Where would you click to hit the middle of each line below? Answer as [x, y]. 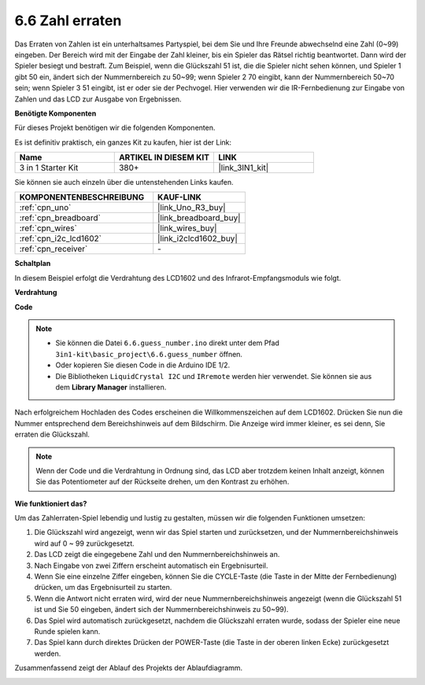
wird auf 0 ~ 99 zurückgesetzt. [85, 543]
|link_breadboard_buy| [199, 218]
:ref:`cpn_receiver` [54, 249]
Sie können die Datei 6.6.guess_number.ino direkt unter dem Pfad [167, 343]
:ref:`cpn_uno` [45, 208]
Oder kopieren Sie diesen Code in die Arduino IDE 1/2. [143, 365]
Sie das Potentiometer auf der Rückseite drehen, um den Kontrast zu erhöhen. [163, 482]
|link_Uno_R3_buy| [192, 208]
